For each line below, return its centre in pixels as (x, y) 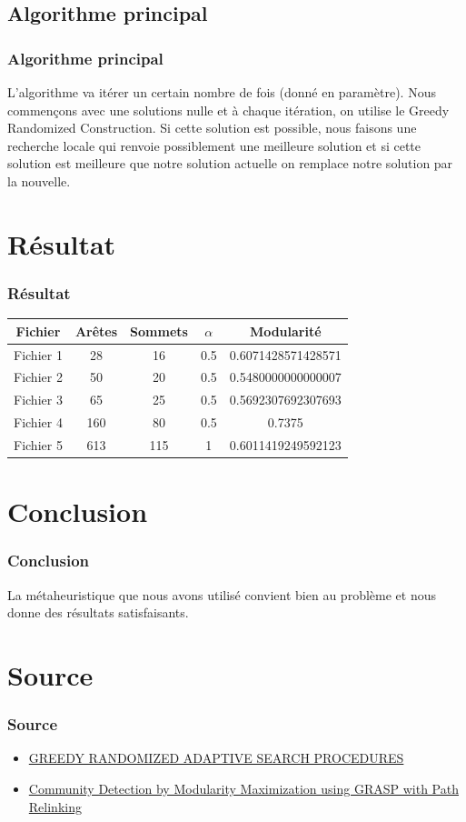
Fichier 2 (38, 377)
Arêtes (96, 331)
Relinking (55, 806)
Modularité (285, 331)
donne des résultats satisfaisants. (98, 612)
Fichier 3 (38, 400)
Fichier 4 (38, 422)
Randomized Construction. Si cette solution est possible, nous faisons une (212, 128)
